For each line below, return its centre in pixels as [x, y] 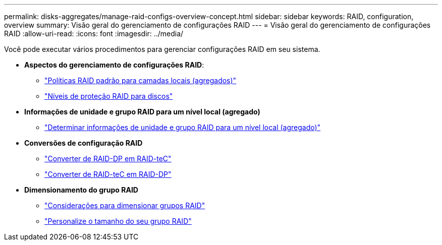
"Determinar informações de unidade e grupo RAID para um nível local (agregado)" [183, 127]
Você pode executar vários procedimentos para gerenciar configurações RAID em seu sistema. [162, 49]
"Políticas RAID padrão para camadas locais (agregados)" [141, 80]
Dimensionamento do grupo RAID [81, 190]
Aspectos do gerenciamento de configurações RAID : [114, 65]
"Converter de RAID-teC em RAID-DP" [108, 174]
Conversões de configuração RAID [84, 143]
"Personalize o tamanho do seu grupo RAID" [118, 221]
